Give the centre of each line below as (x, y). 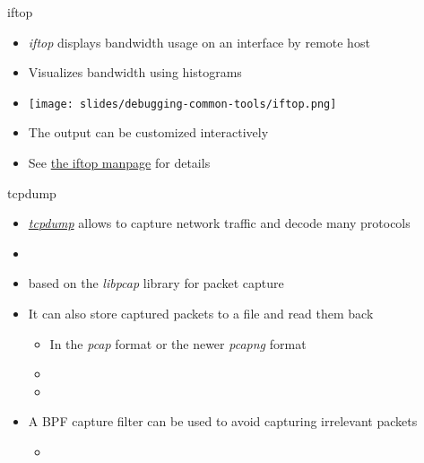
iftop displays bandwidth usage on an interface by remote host (199, 42)
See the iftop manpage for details (119, 163)
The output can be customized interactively (148, 132)
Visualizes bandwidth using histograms (135, 72)
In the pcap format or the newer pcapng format (178, 343)
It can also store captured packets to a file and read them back (201, 313)
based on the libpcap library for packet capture (156, 283)
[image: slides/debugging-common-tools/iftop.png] (182, 104)
